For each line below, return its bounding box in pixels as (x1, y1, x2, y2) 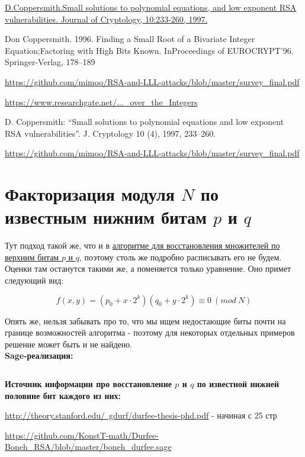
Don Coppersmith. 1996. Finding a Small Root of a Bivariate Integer (5, 33, 255, 45)
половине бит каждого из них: (5, 389, 121, 401)
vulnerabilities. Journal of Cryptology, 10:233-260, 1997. (5, 12, 208, 25)
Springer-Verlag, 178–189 (5, 56, 95, 68)
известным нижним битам (5, 205, 207, 229)
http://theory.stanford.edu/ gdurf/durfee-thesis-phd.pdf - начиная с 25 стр (5, 409, 277, 421)
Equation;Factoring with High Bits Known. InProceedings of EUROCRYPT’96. (5, 44, 294, 56)
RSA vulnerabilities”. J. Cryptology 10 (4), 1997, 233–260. (5, 127, 216, 139)
